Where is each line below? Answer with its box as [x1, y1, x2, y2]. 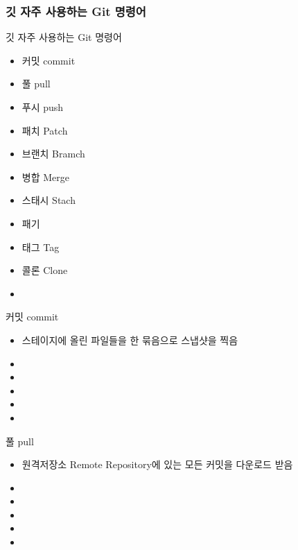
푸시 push [21, 100, 64, 114]
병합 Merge [21, 169, 69, 184]
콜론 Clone [21, 263, 68, 277]
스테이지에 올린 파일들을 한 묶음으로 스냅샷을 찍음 [21, 332, 238, 347]
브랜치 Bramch [21, 146, 85, 161]
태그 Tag [21, 239, 60, 254]
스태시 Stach [21, 193, 76, 207]
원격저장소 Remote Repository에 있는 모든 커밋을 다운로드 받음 [21, 457, 293, 472]
